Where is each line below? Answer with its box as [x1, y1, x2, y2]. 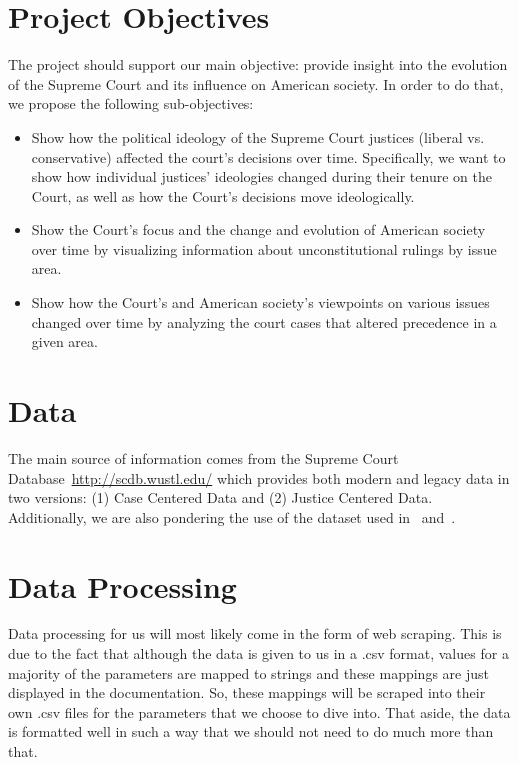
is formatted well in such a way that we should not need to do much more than [8, 721, 494, 742]
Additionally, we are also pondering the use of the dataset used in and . [8, 506, 456, 527]
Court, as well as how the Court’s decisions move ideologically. [31, 185, 415, 206]
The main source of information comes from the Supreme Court [8, 447, 399, 468]
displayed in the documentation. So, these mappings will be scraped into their [8, 682, 486, 703]
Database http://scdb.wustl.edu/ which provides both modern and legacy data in [8, 467, 510, 488]
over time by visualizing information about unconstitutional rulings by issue [31, 238, 497, 259]
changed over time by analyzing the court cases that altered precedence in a [31, 311, 497, 332]
